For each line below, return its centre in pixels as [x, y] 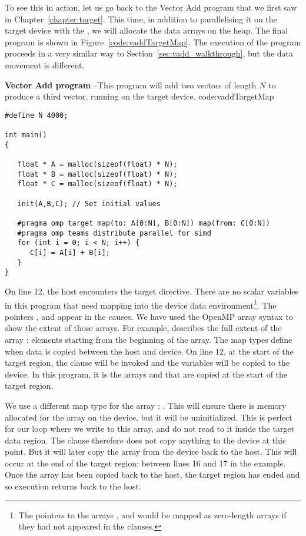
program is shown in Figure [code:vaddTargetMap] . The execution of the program [153, 42]
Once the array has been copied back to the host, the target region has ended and [152, 474]
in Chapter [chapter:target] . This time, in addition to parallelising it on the [141, 19]
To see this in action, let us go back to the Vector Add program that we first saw [151, 7]
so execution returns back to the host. [73, 486]
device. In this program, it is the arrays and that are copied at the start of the [146, 374]
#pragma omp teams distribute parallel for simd [114, 233]
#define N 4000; [36, 115]
